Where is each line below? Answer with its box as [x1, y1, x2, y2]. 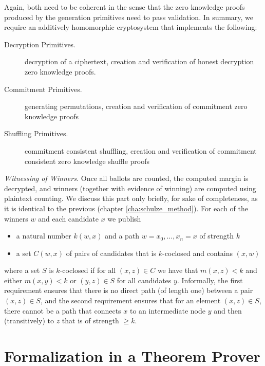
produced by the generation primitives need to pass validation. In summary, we [4, 11, 254, 22]
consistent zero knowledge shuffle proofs [25, 155, 150, 166]
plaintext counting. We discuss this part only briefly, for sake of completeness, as [4, 193, 258, 204]
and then [214, 305, 242, 316]
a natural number [16, 230, 71, 241]
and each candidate [38, 213, 99, 224]
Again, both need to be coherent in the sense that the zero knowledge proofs [4, 2, 245, 12]
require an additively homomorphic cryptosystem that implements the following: [4, 22, 257, 32]
